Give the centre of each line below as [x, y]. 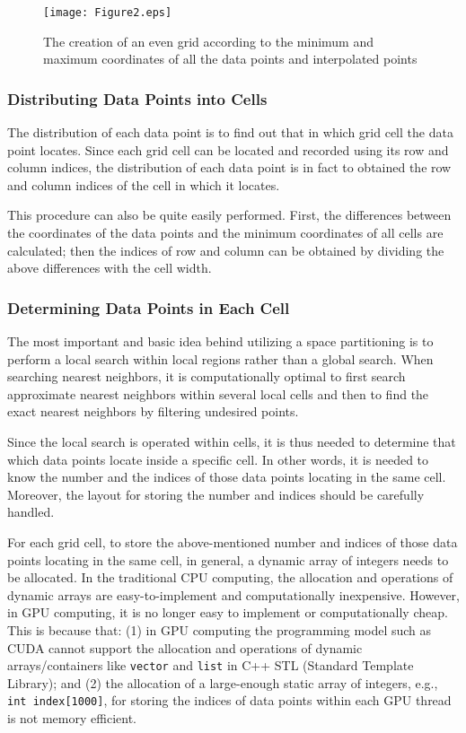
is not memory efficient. [72, 718]
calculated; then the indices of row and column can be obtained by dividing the [226, 250]
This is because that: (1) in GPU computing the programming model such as [220, 629]
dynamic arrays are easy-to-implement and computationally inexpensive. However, [233, 594]
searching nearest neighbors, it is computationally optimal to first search [207, 376]
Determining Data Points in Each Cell [149, 307]
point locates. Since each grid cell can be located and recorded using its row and [228, 149]
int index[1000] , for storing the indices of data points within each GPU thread [229, 700]
